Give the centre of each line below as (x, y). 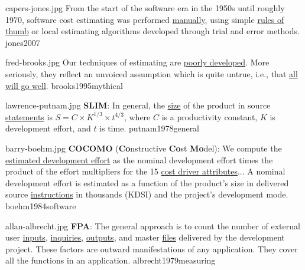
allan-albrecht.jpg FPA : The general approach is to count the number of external (153, 225)
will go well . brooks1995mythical (64, 85)
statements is (29, 116)
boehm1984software (41, 205)
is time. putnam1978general (150, 128)
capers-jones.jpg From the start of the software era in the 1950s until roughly (145, 8)
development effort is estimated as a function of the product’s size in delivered (147, 182)
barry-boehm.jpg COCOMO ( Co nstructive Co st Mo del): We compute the (144, 148)
